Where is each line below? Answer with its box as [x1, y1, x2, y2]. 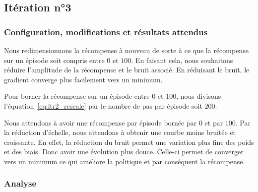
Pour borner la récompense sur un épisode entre [4, 91, 150, 101]
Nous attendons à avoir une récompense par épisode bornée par [4, 117, 197, 128]
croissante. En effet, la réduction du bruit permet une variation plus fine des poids [4, 136, 254, 147]
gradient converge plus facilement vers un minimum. [4, 74, 163, 84]
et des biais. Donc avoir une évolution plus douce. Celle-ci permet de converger [4, 146, 244, 157]
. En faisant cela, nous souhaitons [131, 55, 233, 65]
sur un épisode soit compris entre [4, 55, 105, 65]
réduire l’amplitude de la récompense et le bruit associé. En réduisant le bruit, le [4, 64, 250, 75]
